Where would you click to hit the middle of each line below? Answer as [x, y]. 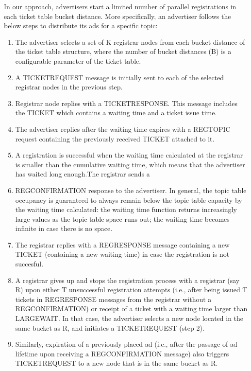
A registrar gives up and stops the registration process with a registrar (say [127, 280]
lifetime [26, 353]
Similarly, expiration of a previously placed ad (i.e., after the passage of [122, 344]
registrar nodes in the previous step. [69, 87]
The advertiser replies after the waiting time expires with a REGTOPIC [123, 129]
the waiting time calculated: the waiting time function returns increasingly [126, 209]
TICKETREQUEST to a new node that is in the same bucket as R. [117, 363]
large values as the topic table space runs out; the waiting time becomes [122, 219]
